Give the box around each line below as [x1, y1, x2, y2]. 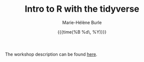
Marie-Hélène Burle [62, 20, 102, 25]
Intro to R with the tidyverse [24, 3, 140, 15]
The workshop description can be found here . [5, 51, 98, 57]
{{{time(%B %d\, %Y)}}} [58, 29, 106, 35]
